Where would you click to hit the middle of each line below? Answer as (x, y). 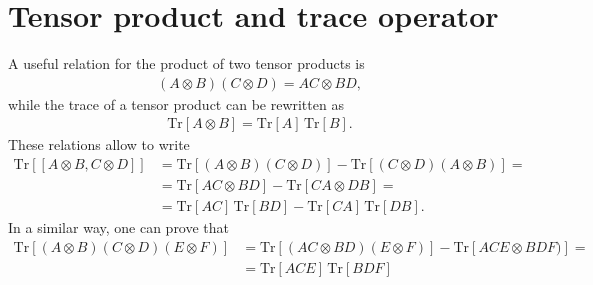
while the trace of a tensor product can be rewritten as (176, 103)
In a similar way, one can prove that (119, 227)
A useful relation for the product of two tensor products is (186, 63)
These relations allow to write (99, 144)
